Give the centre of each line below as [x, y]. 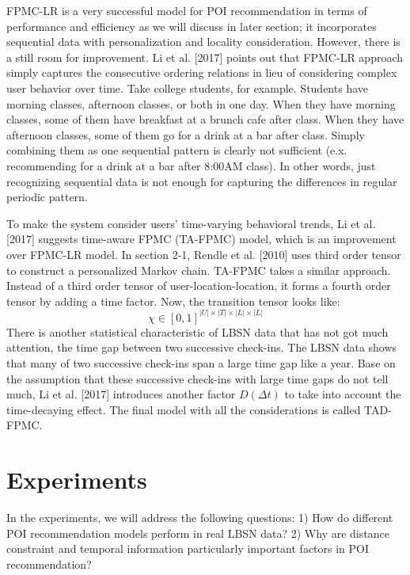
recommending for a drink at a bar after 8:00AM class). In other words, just [191, 165]
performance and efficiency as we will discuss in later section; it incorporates [192, 26]
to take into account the [343, 394]
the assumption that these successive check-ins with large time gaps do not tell [197, 378]
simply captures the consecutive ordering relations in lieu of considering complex [202, 72]
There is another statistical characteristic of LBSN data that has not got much [197, 331]
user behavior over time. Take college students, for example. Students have [187, 88]
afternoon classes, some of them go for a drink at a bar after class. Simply [186, 134]
